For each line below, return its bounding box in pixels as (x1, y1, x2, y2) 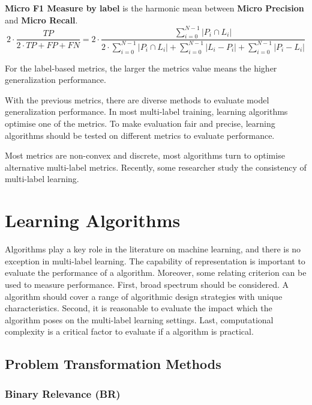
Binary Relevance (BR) (5, 386, 121, 401)
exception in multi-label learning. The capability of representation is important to (5, 254, 305, 267)
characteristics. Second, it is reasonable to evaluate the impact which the (5, 302, 272, 314)
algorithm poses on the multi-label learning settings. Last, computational (5, 313, 274, 326)
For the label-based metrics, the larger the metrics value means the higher (5, 61, 277, 74)
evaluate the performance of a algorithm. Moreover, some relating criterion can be (5, 266, 307, 279)
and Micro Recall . (5, 13, 78, 26)
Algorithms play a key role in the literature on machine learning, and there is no (5, 243, 301, 255)
